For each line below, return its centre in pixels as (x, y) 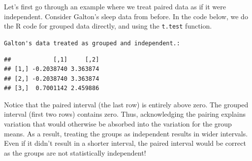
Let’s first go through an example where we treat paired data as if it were (115, 6)
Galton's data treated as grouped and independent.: (92, 43)
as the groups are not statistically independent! (75, 152)
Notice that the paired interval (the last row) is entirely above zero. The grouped (126, 104)
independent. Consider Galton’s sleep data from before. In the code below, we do (126, 16)
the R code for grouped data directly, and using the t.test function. (108, 26)
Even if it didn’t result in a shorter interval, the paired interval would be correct (125, 143)
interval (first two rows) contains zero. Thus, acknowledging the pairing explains (125, 114)
